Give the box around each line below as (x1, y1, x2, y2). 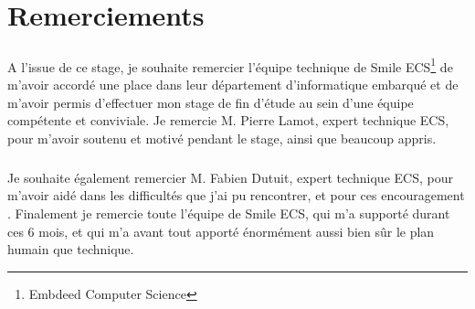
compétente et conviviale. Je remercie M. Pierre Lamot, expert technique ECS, (7, 111, 449, 130)
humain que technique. (7, 240, 134, 259)
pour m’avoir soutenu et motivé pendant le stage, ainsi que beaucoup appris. (7, 128, 437, 147)
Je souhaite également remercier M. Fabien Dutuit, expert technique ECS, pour (7, 167, 453, 186)
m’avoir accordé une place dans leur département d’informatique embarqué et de (7, 75, 459, 93)
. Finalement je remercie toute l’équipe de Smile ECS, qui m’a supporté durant (7, 203, 450, 222)
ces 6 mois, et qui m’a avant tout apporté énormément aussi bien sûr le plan (7, 221, 435, 240)
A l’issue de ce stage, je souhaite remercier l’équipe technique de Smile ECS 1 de (7, 54, 453, 76)
